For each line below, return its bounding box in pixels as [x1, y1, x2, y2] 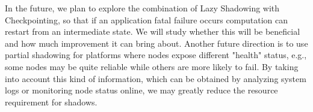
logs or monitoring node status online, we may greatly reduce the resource [5, 84, 278, 96]
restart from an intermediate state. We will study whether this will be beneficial [5, 25, 300, 38]
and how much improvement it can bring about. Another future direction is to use [5, 37, 308, 49]
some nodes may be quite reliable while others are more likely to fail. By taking [5, 60, 299, 72]
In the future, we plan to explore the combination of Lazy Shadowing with [5, 2, 280, 14]
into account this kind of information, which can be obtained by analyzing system [5, 72, 306, 84]
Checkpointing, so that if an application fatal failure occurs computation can [5, 13, 288, 26]
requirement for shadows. [5, 95, 98, 108]
